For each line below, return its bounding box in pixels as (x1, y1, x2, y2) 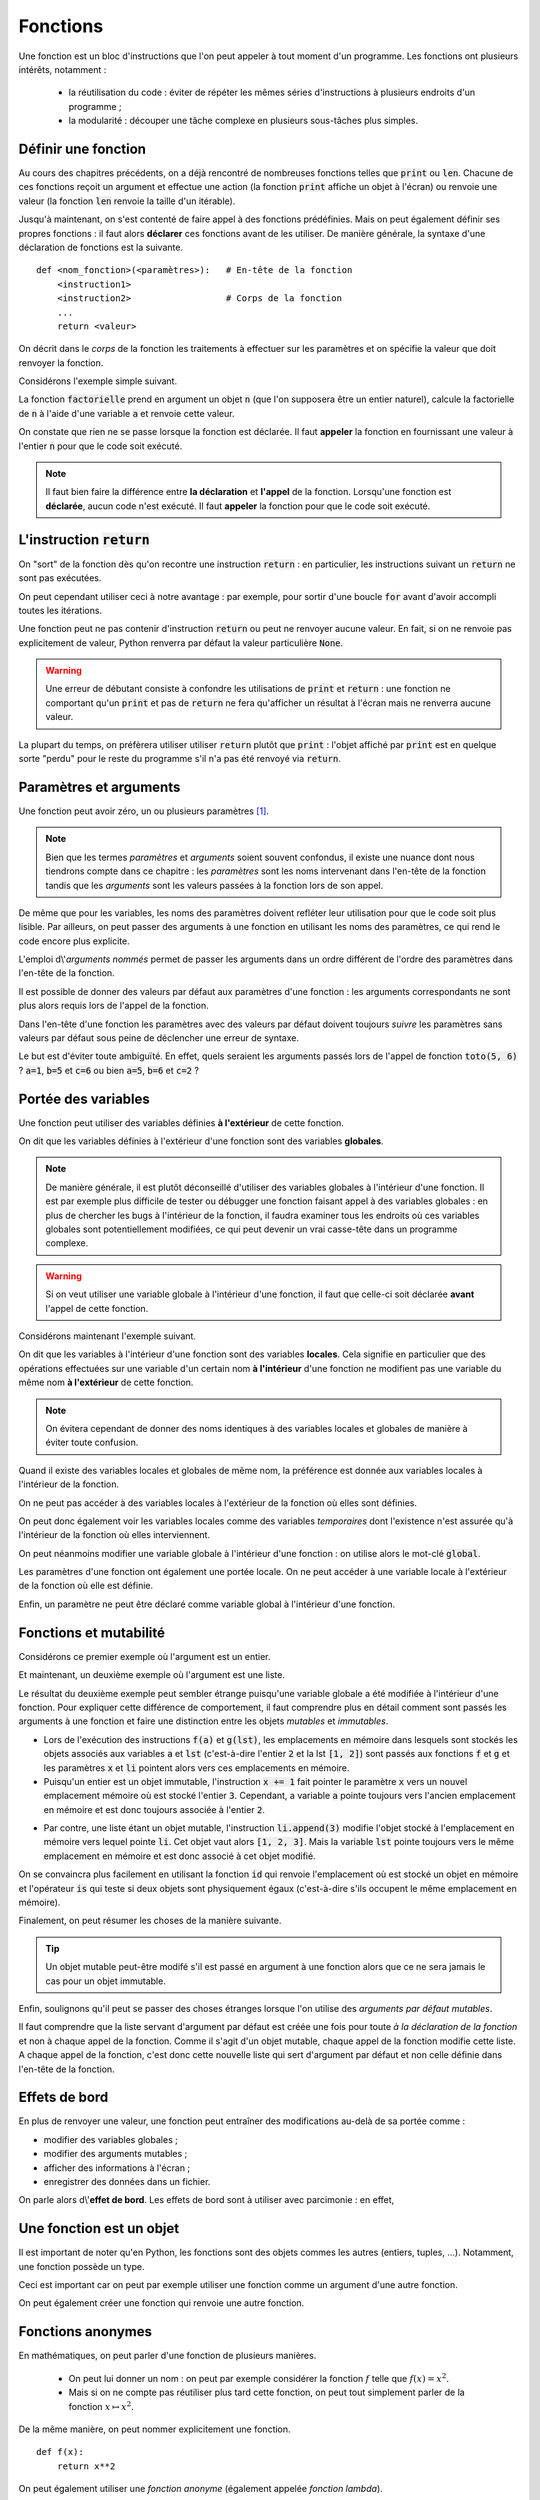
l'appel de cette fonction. (45, 1302, 149, 1314)
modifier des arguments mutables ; (43, 2148, 188, 2160)
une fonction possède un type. (18, 2260, 145, 2272)
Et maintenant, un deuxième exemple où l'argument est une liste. (18, 1669, 285, 1681)
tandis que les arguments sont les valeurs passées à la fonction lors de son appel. (45, 879, 384, 891)
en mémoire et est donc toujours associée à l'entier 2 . (43, 1803, 265, 1815)
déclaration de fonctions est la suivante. (18, 241, 184, 253)
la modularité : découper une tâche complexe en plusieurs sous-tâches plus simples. (68, 115, 419, 127)
